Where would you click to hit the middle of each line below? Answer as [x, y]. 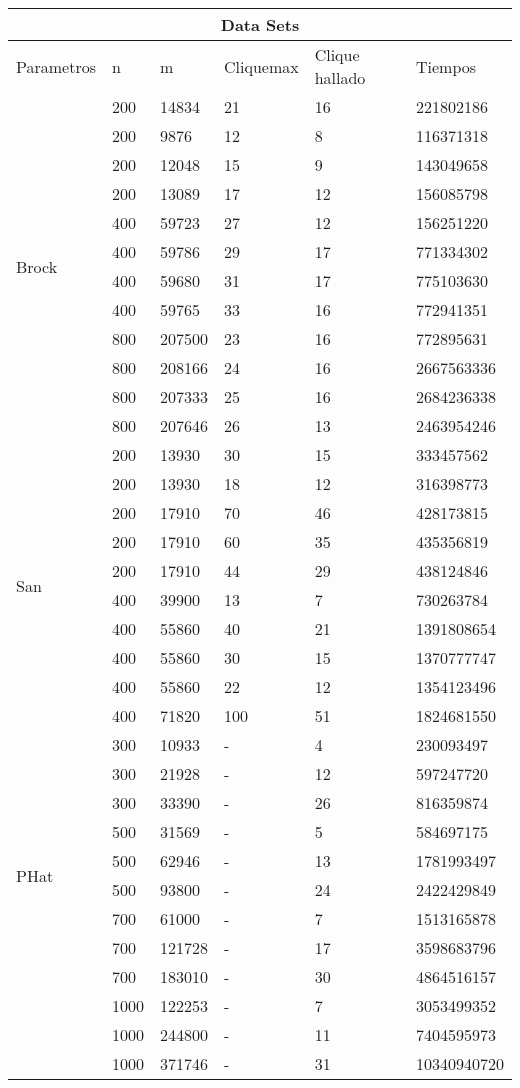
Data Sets [260, 24]
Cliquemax [261, 66]
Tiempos [446, 66]
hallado [340, 77]
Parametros [56, 66]
